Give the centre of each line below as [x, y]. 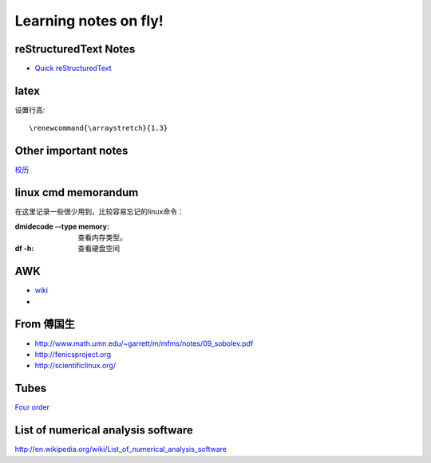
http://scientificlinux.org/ [75, 366]
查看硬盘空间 [99, 249]
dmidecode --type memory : [62, 226]
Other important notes [71, 151]
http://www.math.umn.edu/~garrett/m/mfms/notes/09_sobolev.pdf [144, 343]
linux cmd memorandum [77, 192]
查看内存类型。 [102, 237]
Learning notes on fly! [89, 21]
